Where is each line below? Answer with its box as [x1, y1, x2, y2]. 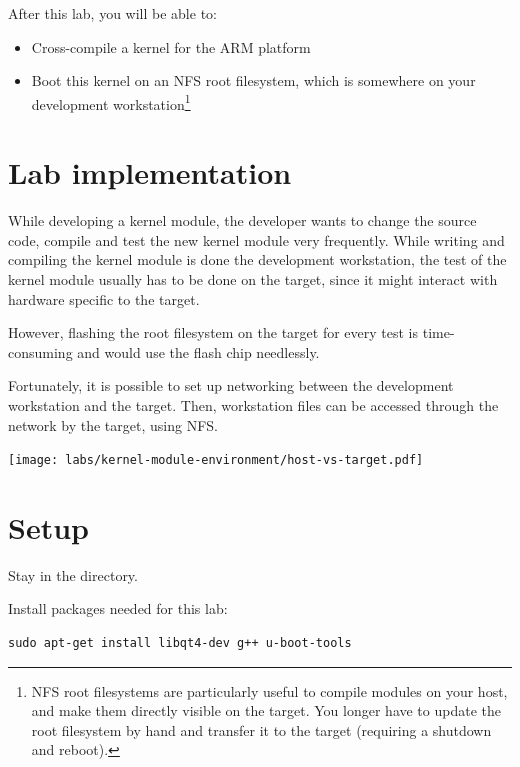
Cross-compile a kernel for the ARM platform [31, 36, 311, 57]
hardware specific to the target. [8, 288, 200, 309]
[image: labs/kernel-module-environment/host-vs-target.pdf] [8, 453, 424, 468]
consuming [8, 341, 73, 362]
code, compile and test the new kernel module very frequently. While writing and [8, 229, 505, 250]
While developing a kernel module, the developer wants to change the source [8, 210, 477, 231]
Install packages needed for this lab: [8, 598, 228, 619]
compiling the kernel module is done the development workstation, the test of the [8, 249, 507, 270]
